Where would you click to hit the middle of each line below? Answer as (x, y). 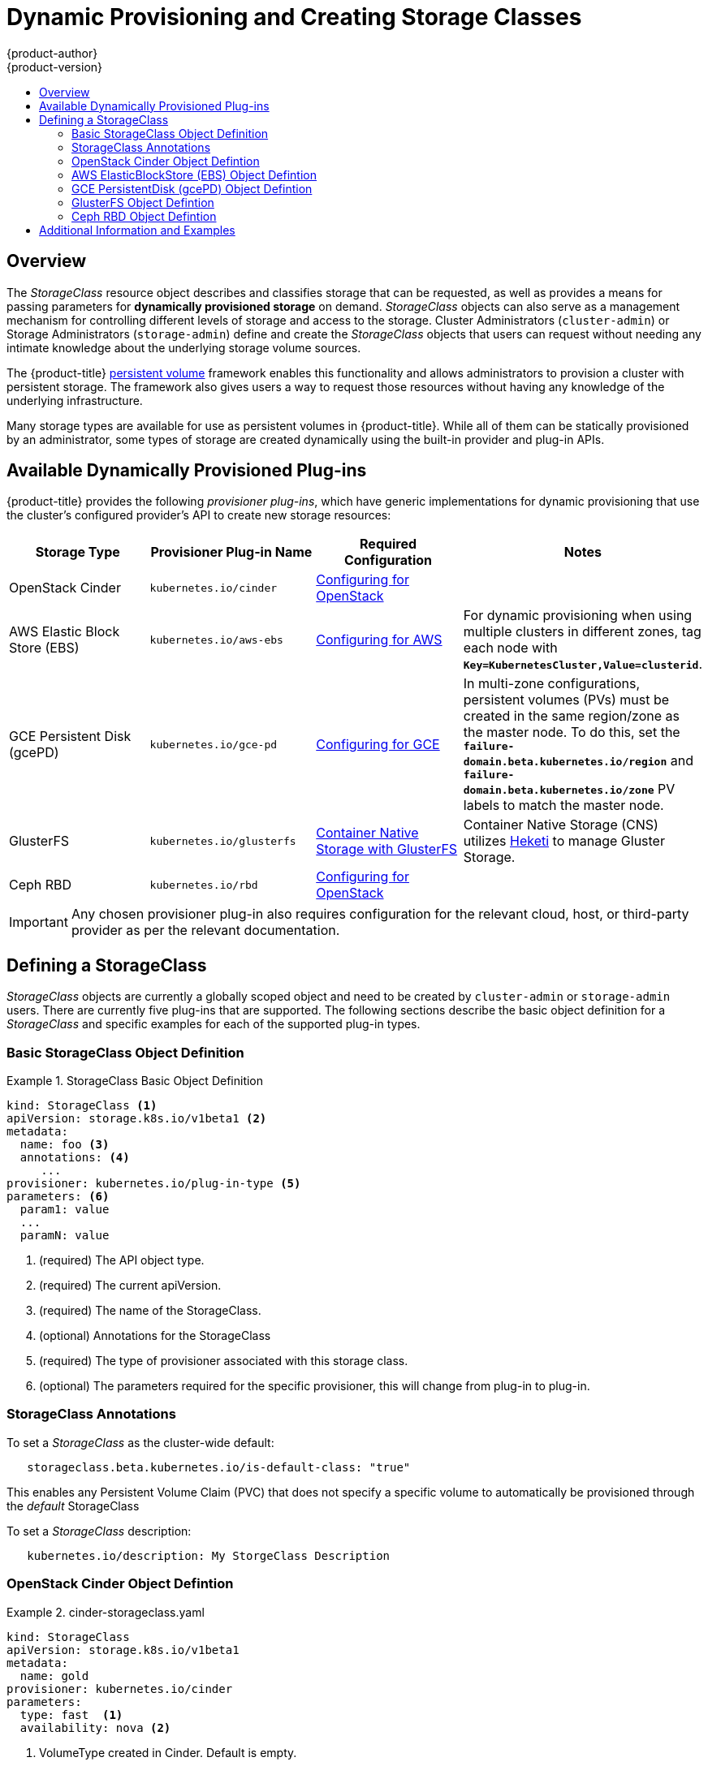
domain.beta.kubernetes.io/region (565, 762)
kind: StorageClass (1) (82, 1106)
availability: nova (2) (95, 1727)
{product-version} (55, 67)
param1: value (65, 1210)
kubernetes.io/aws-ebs (216, 640)
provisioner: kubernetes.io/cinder (120, 1688)
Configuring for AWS (379, 640)
